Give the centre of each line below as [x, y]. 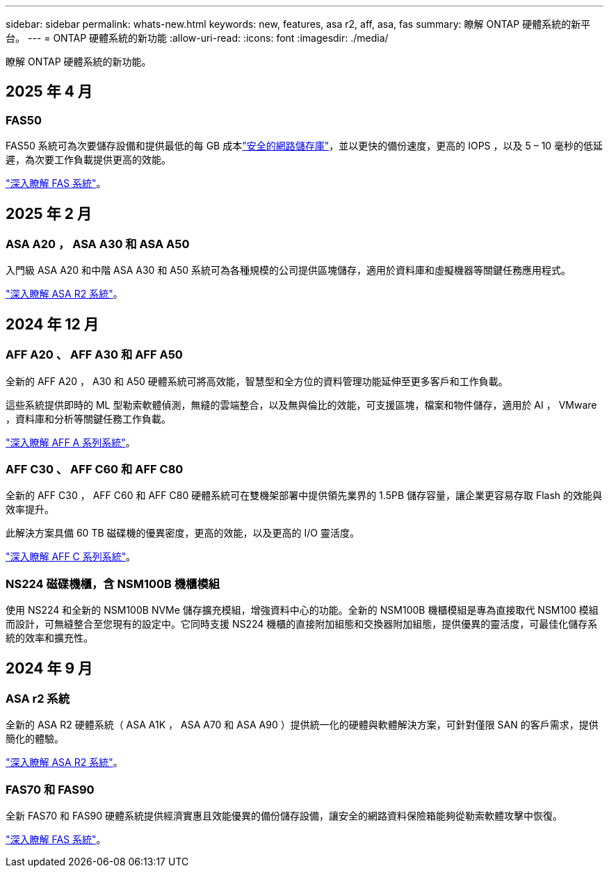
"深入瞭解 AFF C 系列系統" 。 [71, 557]
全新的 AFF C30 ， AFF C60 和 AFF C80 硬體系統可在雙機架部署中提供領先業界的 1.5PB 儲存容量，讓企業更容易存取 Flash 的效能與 [304, 496]
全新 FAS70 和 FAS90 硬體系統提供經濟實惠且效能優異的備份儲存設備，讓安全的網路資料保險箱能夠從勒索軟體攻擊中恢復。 [284, 816]
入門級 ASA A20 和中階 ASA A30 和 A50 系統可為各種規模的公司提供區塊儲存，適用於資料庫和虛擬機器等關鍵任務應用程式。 [289, 270]
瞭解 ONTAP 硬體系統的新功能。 [79, 62]
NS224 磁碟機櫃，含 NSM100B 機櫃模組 [113, 584]
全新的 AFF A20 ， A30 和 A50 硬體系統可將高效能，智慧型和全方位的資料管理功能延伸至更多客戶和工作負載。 [257, 381]
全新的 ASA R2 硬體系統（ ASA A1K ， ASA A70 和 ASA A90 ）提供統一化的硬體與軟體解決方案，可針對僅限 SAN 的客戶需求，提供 [302, 725]
